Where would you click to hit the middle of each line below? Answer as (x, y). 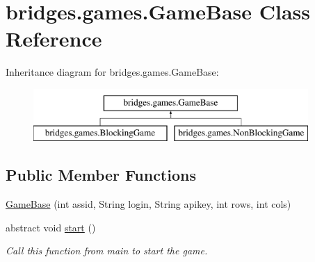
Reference (54, 39)
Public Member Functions (101, 175)
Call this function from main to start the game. (107, 251)
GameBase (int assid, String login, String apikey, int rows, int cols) (148, 204)
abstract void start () (51, 227)
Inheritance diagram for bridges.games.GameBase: (112, 72)
